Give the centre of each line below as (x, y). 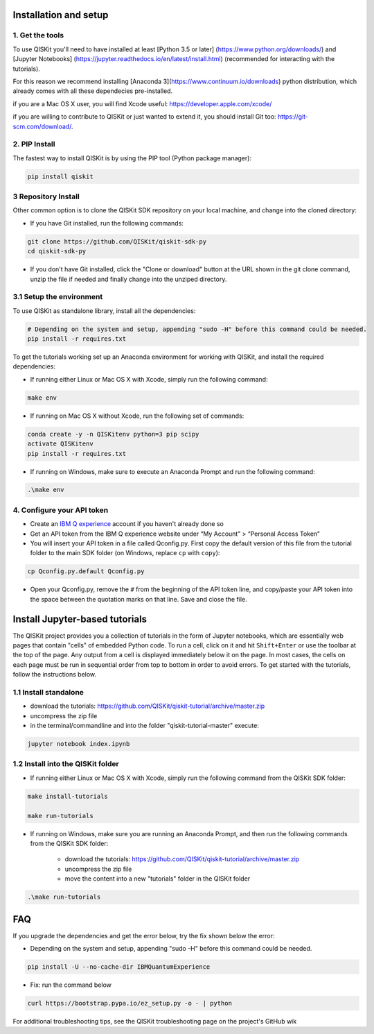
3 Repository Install (46, 196)
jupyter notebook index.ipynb (79, 744)
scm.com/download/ (42, 126)
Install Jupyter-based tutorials (80, 619)
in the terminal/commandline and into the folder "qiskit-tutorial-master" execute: (144, 726)
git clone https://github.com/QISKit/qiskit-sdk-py (117, 241)
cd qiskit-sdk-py (57, 251)
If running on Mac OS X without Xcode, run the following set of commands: (137, 416)
